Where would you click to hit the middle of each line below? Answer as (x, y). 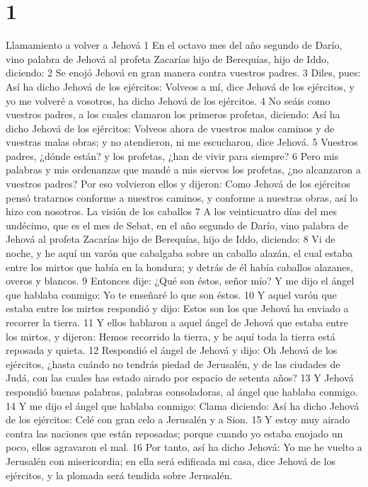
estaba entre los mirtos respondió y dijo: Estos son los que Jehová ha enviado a (177, 308)
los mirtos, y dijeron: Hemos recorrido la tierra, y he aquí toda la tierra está (171, 336)
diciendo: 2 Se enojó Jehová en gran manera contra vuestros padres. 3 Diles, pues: (183, 73)
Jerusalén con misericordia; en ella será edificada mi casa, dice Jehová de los (171, 460)
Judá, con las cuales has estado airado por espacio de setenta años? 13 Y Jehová (180, 378)
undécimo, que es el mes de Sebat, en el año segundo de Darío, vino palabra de (177, 225)
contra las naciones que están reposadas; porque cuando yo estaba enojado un (174, 433)
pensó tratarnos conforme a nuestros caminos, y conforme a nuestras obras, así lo (182, 197)
